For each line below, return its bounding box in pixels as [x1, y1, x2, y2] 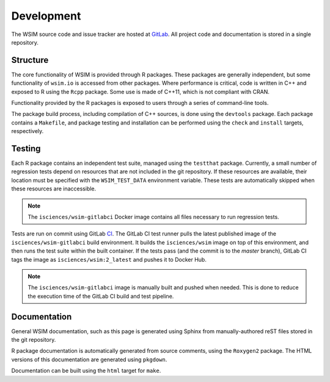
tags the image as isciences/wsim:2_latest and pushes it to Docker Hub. [11, 256, 207, 263]
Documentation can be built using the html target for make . [11, 367, 161, 375]
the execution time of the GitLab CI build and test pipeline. [28, 292, 174, 300]
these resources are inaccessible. [11, 185, 97, 192]
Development [11, 9, 81, 23]
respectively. [11, 128, 44, 135]
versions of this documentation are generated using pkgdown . [11, 356, 167, 363]
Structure [11, 55, 49, 65]
